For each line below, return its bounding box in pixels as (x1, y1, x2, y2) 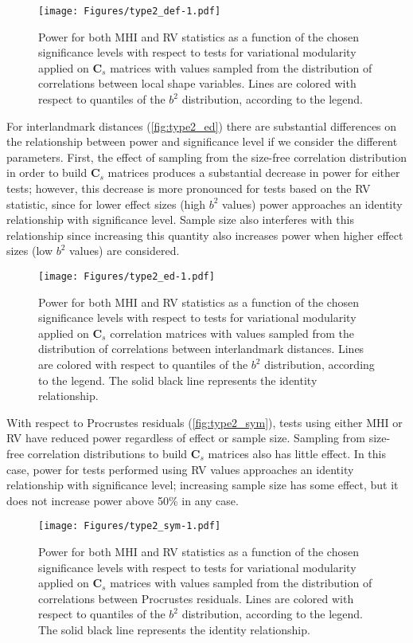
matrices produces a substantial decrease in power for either (107, 164, 400, 181)
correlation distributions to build (27, 445, 188, 461)
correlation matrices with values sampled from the (110, 324, 354, 341)
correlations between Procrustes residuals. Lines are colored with (38, 590, 354, 606)
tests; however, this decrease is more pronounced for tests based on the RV (6, 180, 371, 196)
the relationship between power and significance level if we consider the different (6, 133, 398, 150)
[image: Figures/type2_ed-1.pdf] (38, 270, 215, 282)
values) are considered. (69, 242, 180, 259)
